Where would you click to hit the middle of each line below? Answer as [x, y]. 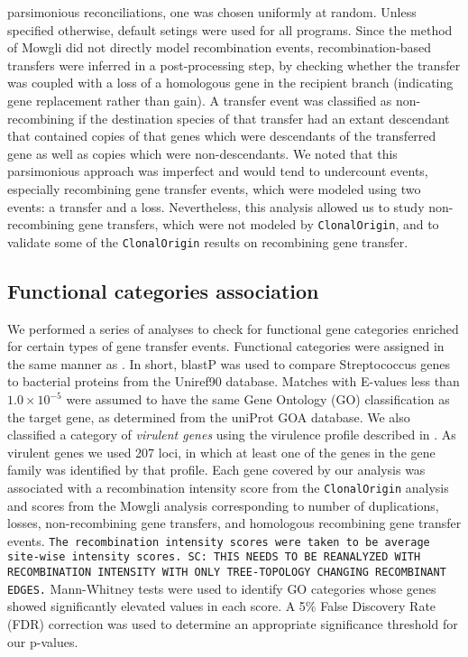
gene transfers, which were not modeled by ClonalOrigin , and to [258, 224]
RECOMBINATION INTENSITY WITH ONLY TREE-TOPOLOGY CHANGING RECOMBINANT [227, 573]
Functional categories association [163, 290]
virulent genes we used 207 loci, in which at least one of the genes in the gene [221, 452]
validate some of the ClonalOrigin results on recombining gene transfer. [208, 241]
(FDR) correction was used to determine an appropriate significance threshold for [233, 624]
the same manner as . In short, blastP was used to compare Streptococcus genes [229, 363]
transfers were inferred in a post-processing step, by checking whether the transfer [234, 65]
